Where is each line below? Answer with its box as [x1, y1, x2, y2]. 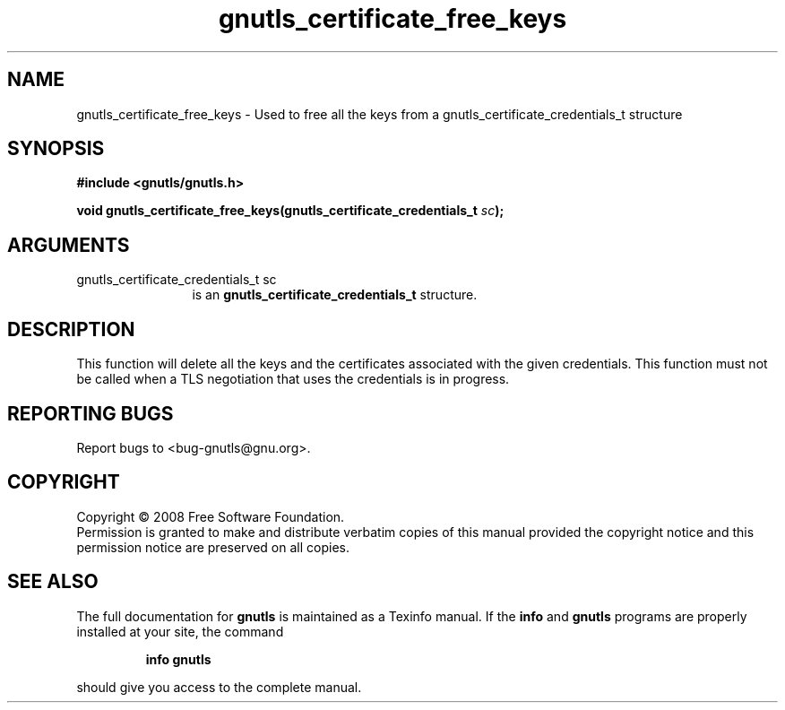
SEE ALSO [7, 570, 99, 593]
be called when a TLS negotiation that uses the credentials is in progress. [76, 371, 510, 387]
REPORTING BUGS [7, 402, 174, 425]
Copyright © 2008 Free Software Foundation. [76, 508, 345, 524]
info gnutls [145, 651, 211, 667]
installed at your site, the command [76, 623, 284, 639]
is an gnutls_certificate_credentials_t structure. [192, 287, 478, 303]
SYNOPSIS [7, 137, 105, 160]
